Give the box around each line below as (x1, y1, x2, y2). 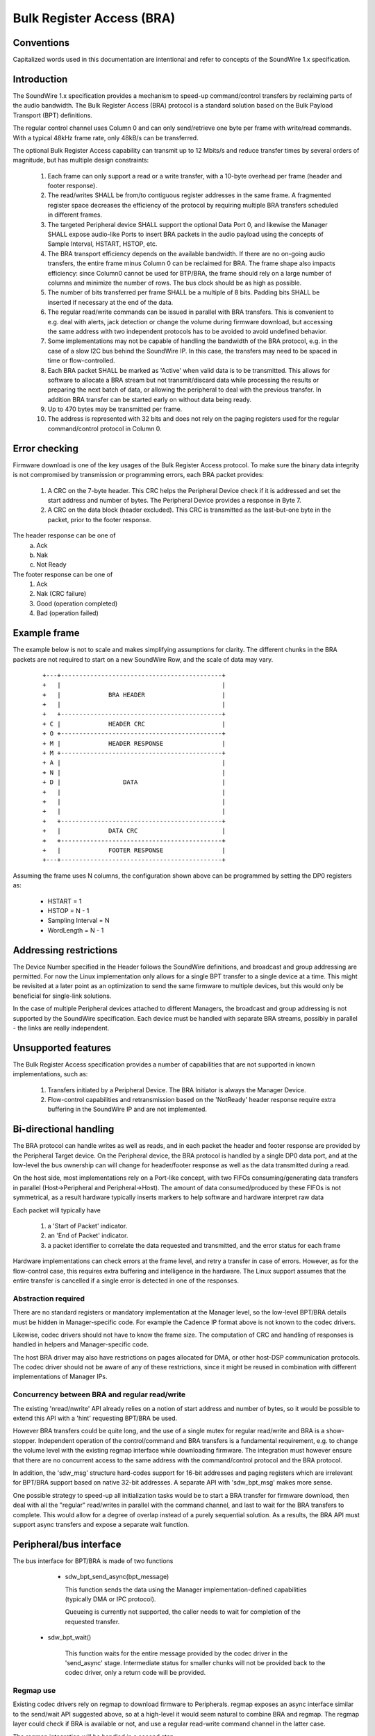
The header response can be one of (12, 531, 116, 540)
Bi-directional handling (12, 1124, 115, 1135)
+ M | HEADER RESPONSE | (42, 740, 226, 747)
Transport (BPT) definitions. (12, 111, 93, 119)
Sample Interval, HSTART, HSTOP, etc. (47, 240, 158, 248)
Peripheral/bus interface (12, 1538, 122, 1550)
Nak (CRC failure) (36, 590, 87, 598)
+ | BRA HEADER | (42, 691, 226, 699)
